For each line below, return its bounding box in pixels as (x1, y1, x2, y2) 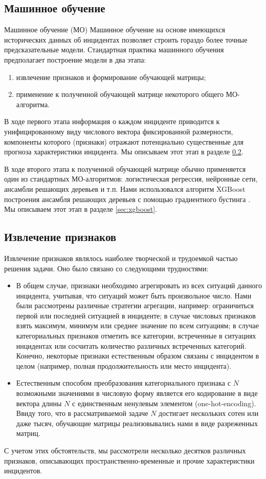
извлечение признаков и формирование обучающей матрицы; (16, 71, 206, 82)
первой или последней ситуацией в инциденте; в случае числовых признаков (16, 310, 256, 321)
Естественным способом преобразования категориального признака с (16, 377, 231, 388)
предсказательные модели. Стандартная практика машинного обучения (4, 44, 224, 55)
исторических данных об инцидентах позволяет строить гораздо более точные (4, 34, 248, 45)
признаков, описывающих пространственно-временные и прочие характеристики (4, 455, 255, 466)
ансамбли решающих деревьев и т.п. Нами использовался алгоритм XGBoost (4, 183, 246, 194)
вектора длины (16, 397, 62, 408)
